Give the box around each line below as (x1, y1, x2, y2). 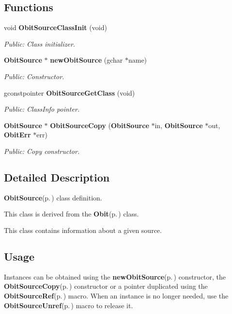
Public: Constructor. (4, 71, 64, 81)
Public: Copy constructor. (4, 146, 80, 156)
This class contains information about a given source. (4, 225, 162, 235)
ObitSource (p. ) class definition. (4, 192, 102, 202)
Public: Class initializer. (4, 38, 76, 49)
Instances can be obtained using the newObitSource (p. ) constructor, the (4, 271, 226, 281)
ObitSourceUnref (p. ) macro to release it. (4, 300, 133, 310)
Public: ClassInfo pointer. (4, 104, 80, 114)
